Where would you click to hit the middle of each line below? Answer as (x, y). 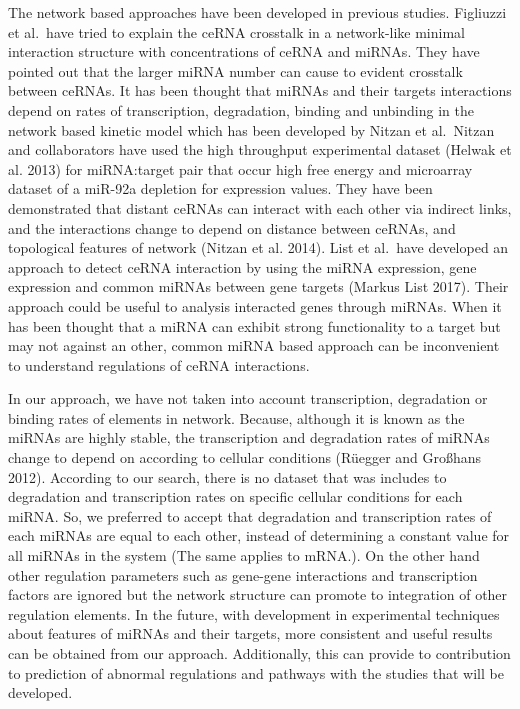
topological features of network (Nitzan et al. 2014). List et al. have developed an (258, 247)
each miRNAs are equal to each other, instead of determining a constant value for (259, 535)
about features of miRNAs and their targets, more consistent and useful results (250, 633)
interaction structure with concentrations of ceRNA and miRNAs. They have (244, 51)
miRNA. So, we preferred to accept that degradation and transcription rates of (250, 515)
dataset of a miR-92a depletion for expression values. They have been (220, 188)
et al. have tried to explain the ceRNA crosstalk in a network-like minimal (236, 31)
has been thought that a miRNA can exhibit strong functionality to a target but (254, 325)
